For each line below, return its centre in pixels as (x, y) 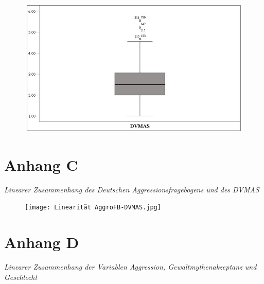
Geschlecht (21, 277)
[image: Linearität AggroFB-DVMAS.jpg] (93, 208)
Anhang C (41, 164)
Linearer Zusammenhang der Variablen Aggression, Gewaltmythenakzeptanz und (130, 267)
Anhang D (42, 242)
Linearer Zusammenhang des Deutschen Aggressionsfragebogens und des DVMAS (132, 189)
